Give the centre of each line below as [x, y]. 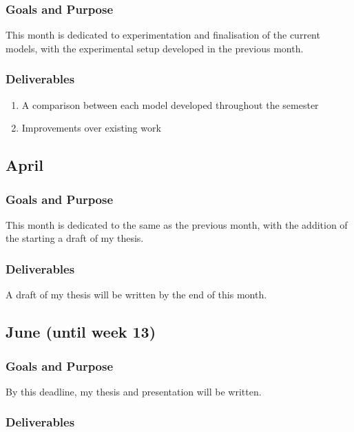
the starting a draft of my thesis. [75, 238]
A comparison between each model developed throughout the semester [170, 104]
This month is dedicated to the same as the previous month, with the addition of [177, 224]
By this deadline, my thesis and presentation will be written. [134, 391]
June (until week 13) [81, 332]
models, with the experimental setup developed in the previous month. [155, 48]
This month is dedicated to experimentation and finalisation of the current [163, 35]
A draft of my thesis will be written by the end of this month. [136, 295]
